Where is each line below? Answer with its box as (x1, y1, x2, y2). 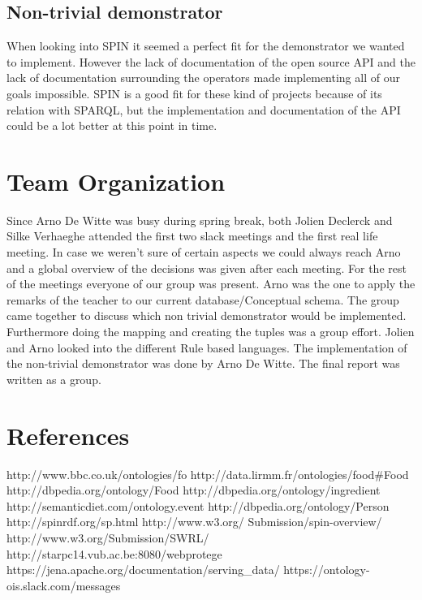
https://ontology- (283, 561, 370, 578)
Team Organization (6, 164, 226, 197)
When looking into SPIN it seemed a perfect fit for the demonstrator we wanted (6, 37, 405, 54)
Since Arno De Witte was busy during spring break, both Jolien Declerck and (6, 211, 393, 228)
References (6, 418, 130, 451)
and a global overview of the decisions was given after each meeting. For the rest (6, 259, 407, 276)
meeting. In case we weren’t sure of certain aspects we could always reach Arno (6, 244, 401, 261)
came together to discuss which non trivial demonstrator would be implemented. (6, 307, 407, 324)
